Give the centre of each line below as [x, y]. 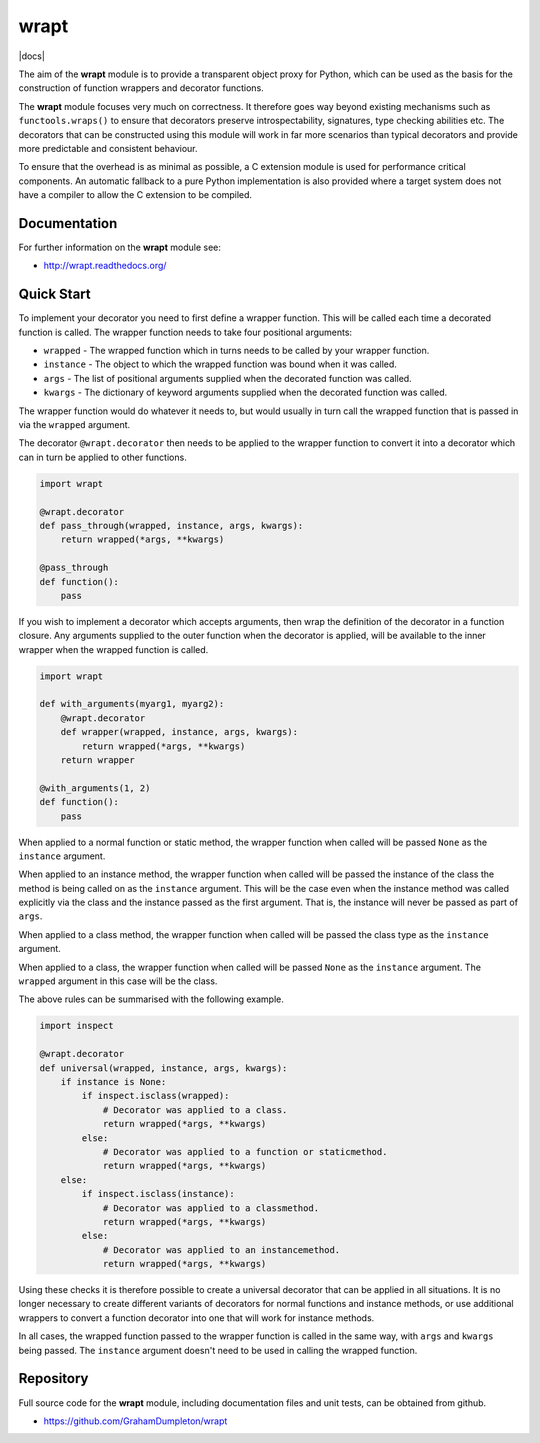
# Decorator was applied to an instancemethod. [221, 1249]
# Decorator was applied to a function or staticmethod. [245, 1151]
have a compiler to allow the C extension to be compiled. [135, 195]
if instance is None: [113, 1081]
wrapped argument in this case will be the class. [118, 981]
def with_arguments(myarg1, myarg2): [132, 704]
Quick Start [54, 294]
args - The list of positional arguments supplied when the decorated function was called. [227, 378]
